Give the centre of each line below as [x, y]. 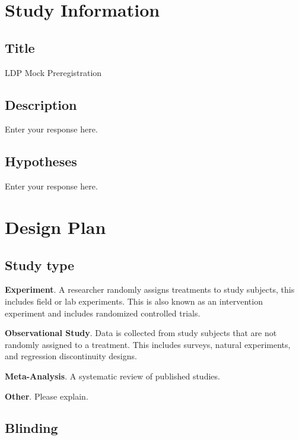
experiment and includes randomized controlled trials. [103, 313]
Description [41, 104]
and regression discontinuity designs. [71, 356]
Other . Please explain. [47, 396]
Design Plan [55, 227]
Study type [40, 265]
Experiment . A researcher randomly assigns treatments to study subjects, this [150, 289]
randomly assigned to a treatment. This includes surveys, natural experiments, [148, 344]
